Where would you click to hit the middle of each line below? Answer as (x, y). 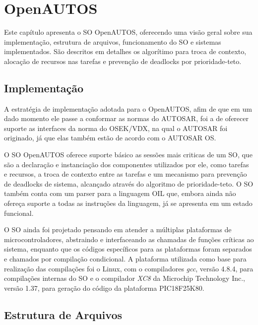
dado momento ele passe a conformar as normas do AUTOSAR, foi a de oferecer (126, 118)
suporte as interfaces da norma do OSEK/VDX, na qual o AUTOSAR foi (116, 128)
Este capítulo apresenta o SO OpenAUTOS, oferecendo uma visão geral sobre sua (128, 32)
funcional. (19, 213)
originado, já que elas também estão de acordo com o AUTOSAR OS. (110, 138)
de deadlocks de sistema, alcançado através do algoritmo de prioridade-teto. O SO (129, 183)
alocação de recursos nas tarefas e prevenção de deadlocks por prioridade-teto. (123, 61)
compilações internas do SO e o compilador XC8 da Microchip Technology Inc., (125, 278)
